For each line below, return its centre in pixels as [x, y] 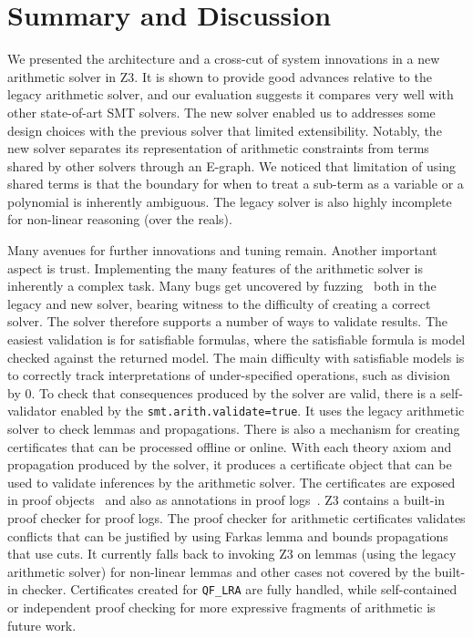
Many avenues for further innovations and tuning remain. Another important [222, 250]
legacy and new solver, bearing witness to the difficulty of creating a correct [219, 303]
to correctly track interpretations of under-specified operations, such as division [229, 375]
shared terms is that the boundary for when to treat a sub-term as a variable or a [236, 184]
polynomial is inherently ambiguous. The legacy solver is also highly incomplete [230, 201]
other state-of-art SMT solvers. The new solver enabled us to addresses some [221, 112]
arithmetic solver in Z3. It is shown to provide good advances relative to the [220, 76]
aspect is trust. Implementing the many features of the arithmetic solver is [215, 268]
